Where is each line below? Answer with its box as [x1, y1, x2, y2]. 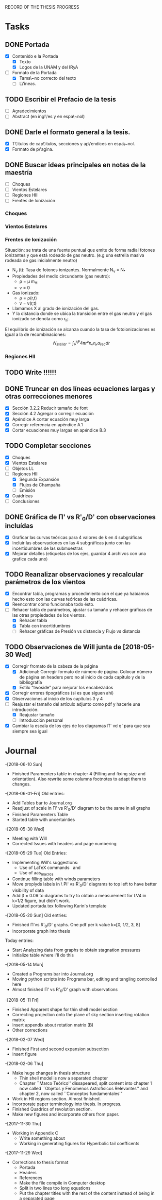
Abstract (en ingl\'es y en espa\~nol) [12, 114, 85, 120]
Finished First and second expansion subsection [12, 1046, 109, 1052]
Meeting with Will [12, 835, 47, 841]
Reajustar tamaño [19, 712, 55, 717]
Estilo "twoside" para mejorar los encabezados [19, 685, 113, 691]
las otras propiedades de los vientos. [12, 612, 86, 618]
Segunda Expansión [19, 476, 60, 482]
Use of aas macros [19, 870, 53, 877]
